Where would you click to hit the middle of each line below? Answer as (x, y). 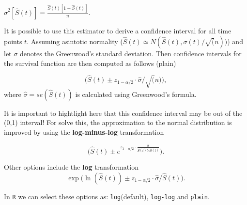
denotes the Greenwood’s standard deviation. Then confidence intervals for (131, 53)
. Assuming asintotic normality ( (75, 41)
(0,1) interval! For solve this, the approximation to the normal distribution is (118, 122)
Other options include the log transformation (71, 166)
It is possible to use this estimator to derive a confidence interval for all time (118, 31)
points (13, 41)
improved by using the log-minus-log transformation (84, 132)
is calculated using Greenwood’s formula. (136, 94)
